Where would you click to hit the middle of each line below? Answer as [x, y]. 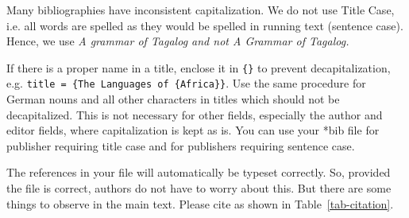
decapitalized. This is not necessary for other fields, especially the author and [195, 114]
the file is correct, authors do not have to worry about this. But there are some [199, 188]
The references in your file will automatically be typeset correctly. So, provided [199, 172]
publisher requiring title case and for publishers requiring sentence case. [181, 145]
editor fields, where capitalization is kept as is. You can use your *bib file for [193, 130]
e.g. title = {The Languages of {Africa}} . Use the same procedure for [186, 83]
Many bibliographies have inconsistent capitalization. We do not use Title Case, [201, 10]
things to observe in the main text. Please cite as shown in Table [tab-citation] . [200, 203]
